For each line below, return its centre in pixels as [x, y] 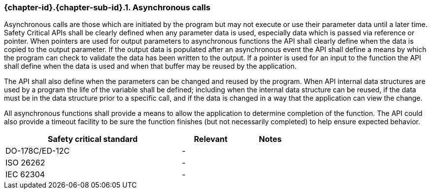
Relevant [211, 139]
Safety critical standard [93, 139]
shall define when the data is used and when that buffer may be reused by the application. [150, 66]
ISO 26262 [25, 163]
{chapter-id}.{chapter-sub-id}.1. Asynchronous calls [107, 7]
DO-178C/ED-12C [38, 151]
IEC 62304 [25, 175]
